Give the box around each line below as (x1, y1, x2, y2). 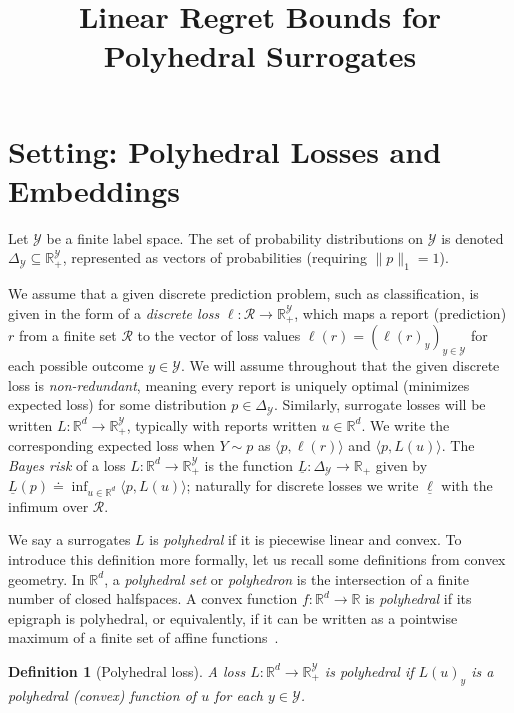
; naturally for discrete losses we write (186, 475, 419, 496)
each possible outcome (8, 354, 144, 375)
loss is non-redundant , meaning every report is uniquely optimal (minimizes (8, 374, 470, 395)
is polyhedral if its (365, 588, 472, 609)
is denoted (441, 227, 504, 248)
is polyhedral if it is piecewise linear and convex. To (149, 529, 462, 550)
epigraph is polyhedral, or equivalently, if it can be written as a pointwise (8, 607, 458, 628)
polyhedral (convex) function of (8, 684, 197, 705)
